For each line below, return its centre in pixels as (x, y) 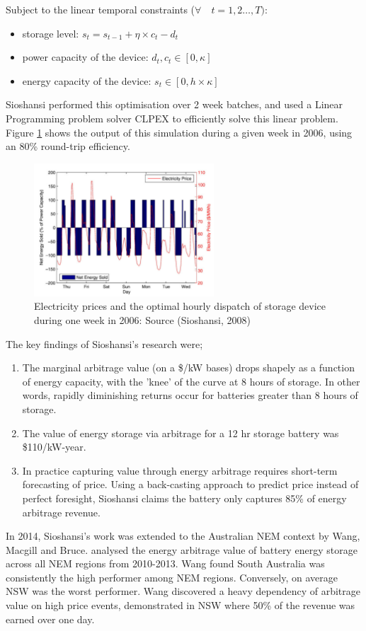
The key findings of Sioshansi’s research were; (104, 343)
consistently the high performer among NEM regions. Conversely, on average (172, 577)
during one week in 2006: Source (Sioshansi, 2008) (142, 319)
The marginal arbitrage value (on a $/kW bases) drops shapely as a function (188, 367)
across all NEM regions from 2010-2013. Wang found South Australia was (165, 563)
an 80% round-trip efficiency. (68, 146)
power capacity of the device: (85, 57)
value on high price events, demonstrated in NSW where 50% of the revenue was (181, 605)
